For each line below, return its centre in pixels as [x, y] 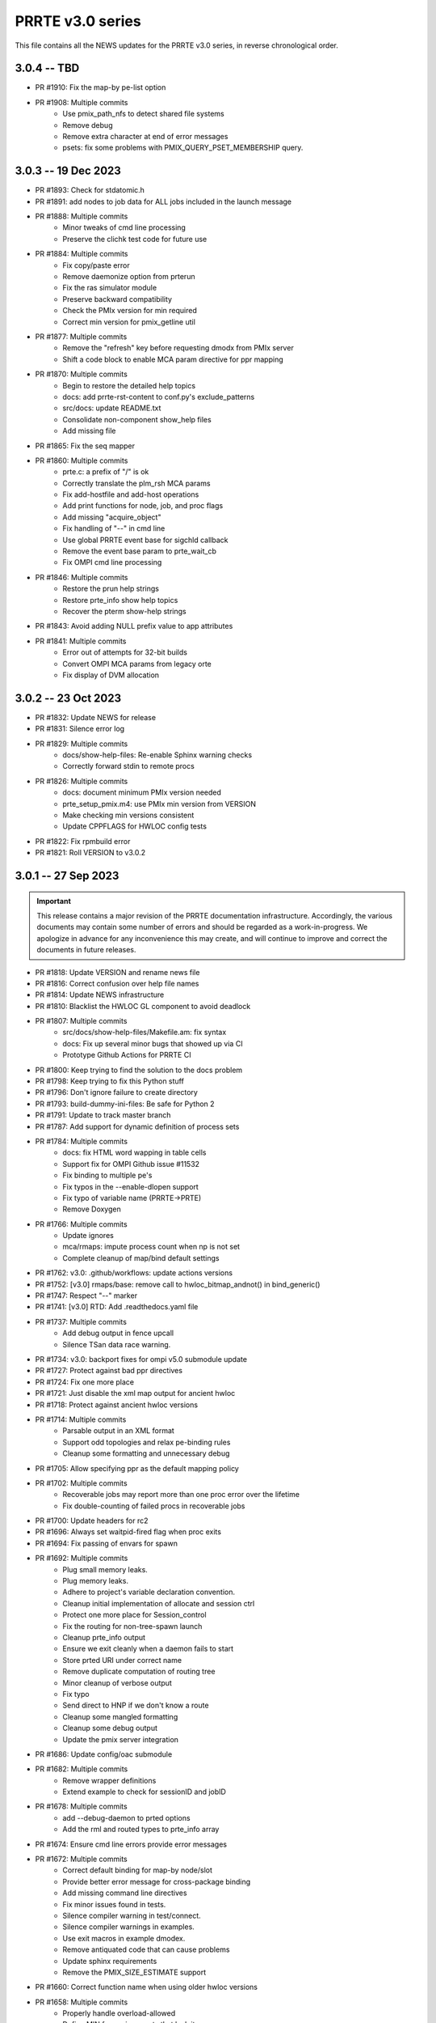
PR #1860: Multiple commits [82, 460]
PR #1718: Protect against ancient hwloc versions [116, 1405]
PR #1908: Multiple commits [82, 102]
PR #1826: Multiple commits [82, 781]
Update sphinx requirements [110, 1961]
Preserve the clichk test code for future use [135, 239]
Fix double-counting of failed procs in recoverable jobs [154, 1506]
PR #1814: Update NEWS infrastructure [100, 995]
